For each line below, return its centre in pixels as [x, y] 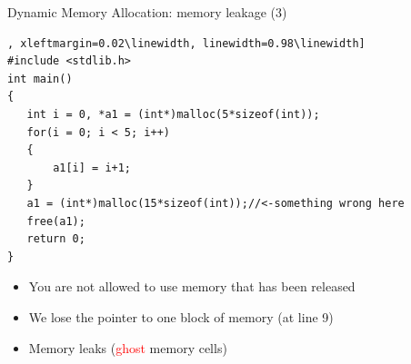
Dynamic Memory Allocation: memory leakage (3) [147, 12]
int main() [40, 79]
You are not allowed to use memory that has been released [192, 286]
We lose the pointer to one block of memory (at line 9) [181, 316]
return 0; [56, 239]
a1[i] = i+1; [92, 167]
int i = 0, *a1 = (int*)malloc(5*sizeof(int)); [173, 114]
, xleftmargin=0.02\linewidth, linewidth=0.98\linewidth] [186, 43]
